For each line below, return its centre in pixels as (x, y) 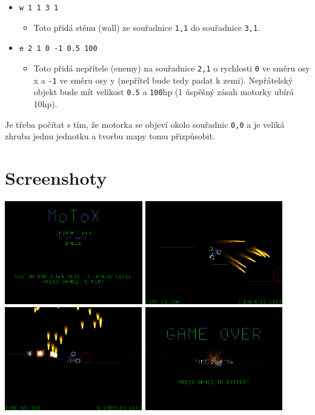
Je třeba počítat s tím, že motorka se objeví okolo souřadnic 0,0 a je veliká (145, 124)
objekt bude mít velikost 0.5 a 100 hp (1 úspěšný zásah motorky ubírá (164, 92)
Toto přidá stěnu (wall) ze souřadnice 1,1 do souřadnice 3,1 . (147, 27)
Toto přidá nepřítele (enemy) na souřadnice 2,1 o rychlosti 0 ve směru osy (172, 68)
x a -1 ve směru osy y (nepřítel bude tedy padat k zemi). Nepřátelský (163, 80)
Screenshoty (56, 177)
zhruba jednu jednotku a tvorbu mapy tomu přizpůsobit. (110, 136)
